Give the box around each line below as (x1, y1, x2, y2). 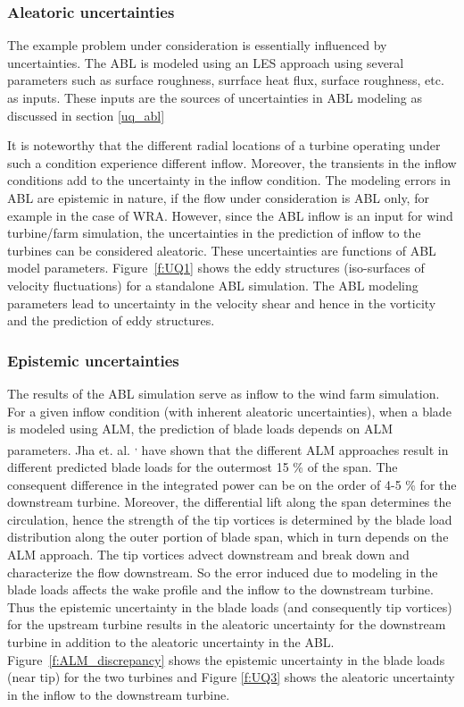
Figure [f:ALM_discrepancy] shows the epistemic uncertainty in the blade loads (7, 650, 445, 669)
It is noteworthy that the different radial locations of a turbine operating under (7, 136, 441, 155)
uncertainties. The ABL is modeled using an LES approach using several (7, 53, 404, 72)
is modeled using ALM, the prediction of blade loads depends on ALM (7, 419, 394, 438)
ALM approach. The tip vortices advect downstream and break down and (7, 544, 410, 563)
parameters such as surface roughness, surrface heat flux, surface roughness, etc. (7, 71, 444, 89)
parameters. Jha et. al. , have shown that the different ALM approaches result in (7, 437, 449, 459)
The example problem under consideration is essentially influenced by (7, 36, 387, 55)
